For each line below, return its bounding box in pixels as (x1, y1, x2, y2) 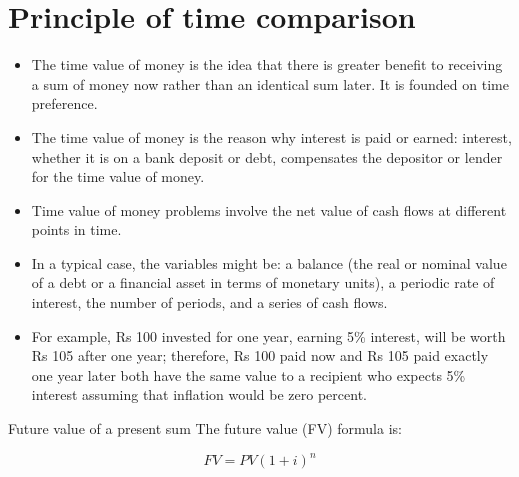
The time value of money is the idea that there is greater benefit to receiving (31, 54, 503, 75)
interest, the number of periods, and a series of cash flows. (31, 292, 388, 313)
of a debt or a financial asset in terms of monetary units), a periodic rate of (31, 272, 495, 293)
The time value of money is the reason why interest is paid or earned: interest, (31, 126, 512, 147)
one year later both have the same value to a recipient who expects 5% (31, 364, 466, 385)
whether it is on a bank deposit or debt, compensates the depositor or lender (31, 146, 503, 167)
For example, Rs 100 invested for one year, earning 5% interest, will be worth (31, 325, 506, 346)
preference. (31, 93, 98, 114)
